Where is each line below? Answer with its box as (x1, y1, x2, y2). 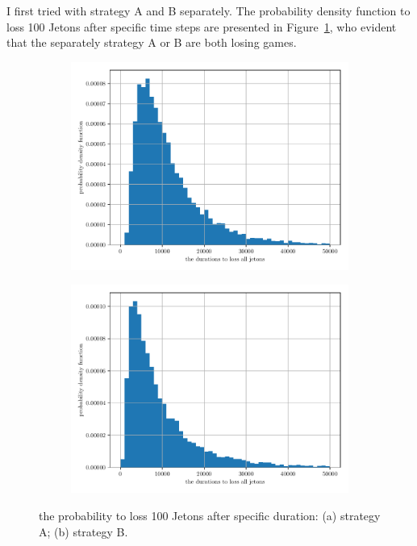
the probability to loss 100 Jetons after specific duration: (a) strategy (39, 506, 381, 523)
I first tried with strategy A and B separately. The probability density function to (6, 2, 411, 19)
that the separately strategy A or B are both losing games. (6, 34, 297, 51)
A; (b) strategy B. (39, 523, 128, 540)
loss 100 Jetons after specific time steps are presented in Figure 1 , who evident (6, 18, 397, 35)
